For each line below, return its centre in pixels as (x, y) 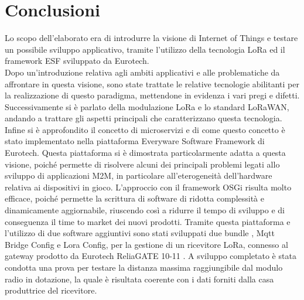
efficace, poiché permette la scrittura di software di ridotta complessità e (135, 198)
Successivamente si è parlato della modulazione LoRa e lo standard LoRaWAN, (147, 106)
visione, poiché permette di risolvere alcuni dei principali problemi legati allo (142, 164)
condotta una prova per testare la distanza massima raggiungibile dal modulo (144, 267)
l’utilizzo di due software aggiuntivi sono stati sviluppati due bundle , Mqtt (140, 233)
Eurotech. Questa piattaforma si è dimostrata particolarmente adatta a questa (145, 153)
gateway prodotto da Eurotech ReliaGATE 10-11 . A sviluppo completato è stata (151, 256)
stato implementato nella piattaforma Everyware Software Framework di (135, 141)
